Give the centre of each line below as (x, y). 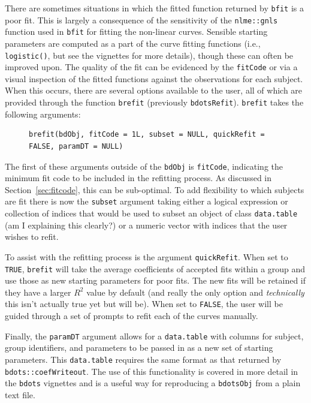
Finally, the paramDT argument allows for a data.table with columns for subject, (154, 336)
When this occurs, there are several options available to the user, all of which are (154, 90)
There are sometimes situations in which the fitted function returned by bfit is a (154, 8)
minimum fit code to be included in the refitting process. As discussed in (138, 178)
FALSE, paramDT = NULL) (76, 146)
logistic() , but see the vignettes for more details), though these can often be (149, 55)
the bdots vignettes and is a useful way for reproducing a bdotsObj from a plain (153, 383)
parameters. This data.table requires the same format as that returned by (143, 359)
